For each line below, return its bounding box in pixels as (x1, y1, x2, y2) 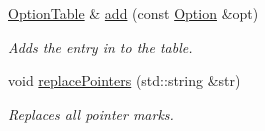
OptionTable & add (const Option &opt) (8, 3, 259, 23)
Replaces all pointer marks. (8, 103, 174, 124)
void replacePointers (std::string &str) (8, 70, 241, 91)
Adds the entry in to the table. (8, 36, 193, 57)
